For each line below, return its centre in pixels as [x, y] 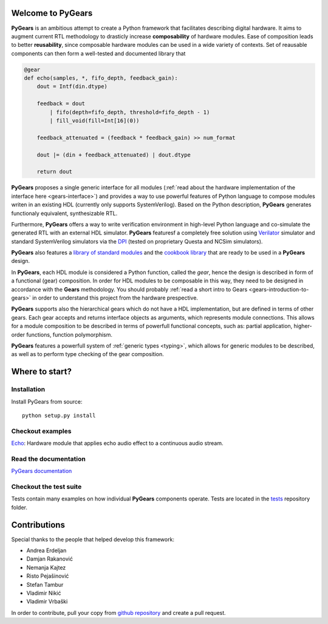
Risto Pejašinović [48, 576]
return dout [55, 172]
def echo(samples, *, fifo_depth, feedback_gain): [101, 78]
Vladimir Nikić [44, 593]
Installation [28, 390]
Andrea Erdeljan [46, 550]
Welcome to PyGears [52, 13]
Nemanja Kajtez [46, 567]
